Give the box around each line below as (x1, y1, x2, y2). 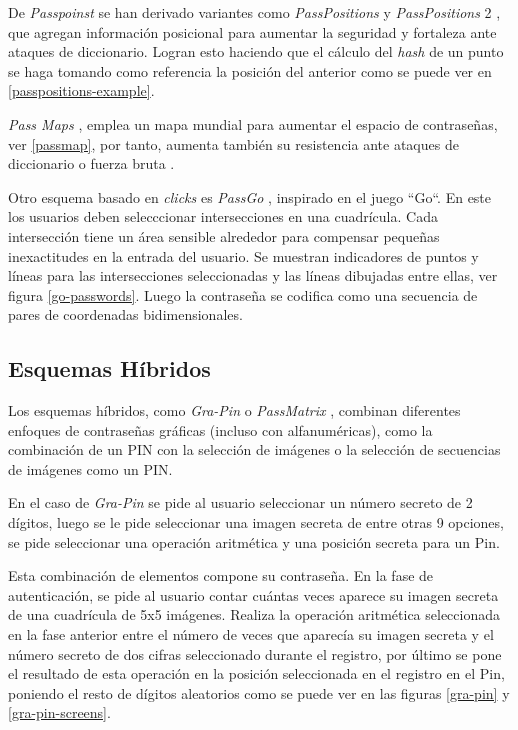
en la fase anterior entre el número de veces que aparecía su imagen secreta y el (8, 624, 494, 645)
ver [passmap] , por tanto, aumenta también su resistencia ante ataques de (8, 133, 459, 154)
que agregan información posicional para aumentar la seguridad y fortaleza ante (8, 21, 497, 42)
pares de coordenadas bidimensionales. (8, 304, 243, 325)
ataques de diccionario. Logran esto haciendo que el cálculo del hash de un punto (8, 41, 504, 62)
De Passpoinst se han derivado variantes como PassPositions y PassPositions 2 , (8, 2, 501, 22)
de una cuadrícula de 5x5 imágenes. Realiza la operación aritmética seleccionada (8, 604, 500, 625)
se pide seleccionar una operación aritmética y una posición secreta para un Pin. (8, 531, 500, 552)
